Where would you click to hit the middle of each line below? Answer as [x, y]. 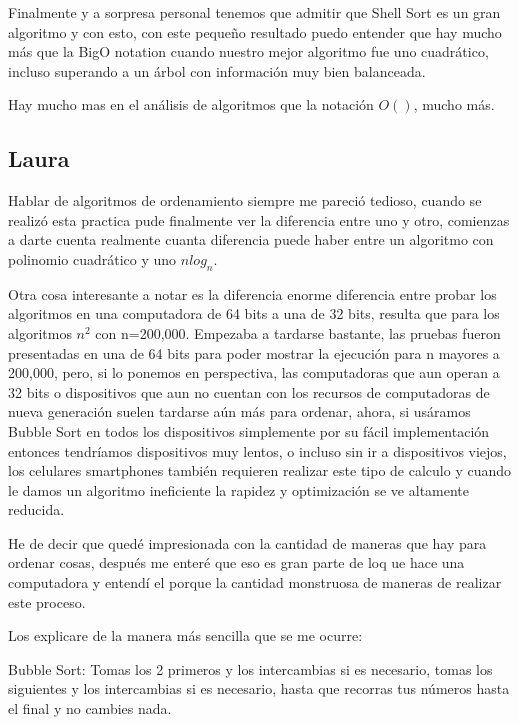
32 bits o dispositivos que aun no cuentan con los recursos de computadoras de [249, 391]
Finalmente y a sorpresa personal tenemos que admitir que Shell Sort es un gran [254, 12]
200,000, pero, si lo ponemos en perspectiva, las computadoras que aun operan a [254, 372]
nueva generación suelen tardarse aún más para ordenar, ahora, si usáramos [239, 411]
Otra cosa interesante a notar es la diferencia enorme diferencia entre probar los [252, 293]
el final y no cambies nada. [90, 708]
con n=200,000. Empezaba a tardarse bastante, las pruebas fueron [298, 332]
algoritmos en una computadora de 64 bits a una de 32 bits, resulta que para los [254, 313]
